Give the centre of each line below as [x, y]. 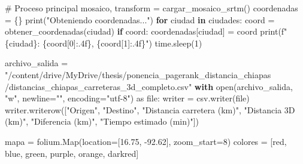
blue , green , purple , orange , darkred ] [72, 153]
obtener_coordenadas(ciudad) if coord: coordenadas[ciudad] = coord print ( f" [146, 31]
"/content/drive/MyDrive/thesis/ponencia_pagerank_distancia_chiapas [138, 74]
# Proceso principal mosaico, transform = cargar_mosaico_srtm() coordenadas [151, 8]
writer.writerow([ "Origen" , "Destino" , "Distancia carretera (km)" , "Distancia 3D [150, 109]
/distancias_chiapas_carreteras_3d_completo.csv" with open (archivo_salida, [149, 86]
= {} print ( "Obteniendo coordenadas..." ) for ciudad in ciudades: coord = [140, 19]
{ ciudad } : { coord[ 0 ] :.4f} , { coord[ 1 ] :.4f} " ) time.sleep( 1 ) [104, 43]
